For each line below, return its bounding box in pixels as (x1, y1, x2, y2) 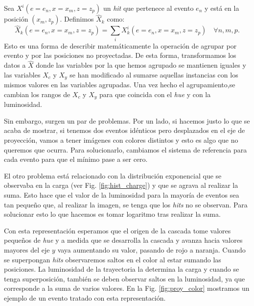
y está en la (204, 3, 239, 13)
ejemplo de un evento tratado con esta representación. (4, 292, 166, 303)
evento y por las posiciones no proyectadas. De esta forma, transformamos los (4, 50, 236, 60)
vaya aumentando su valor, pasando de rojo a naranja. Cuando (57, 244, 246, 255)
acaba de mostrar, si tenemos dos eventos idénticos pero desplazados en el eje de (4, 125, 245, 135)
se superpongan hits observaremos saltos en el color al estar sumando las (4, 254, 221, 264)
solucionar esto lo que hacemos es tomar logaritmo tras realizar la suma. (4, 209, 221, 219)
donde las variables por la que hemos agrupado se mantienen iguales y (36, 60, 246, 70)
